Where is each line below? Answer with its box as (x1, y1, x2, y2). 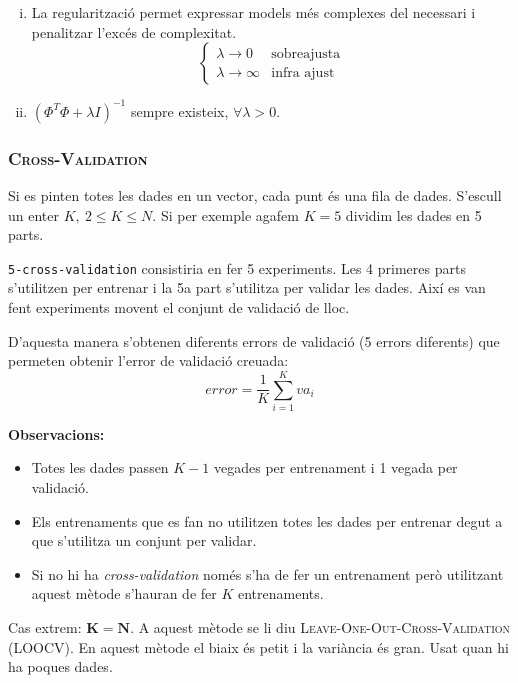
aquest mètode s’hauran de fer (31, 583, 217, 604)
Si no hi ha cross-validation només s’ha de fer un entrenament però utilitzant (31, 563, 504, 584)
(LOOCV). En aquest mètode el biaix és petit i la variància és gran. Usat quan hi (8, 636, 509, 657)
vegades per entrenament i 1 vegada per (213, 457, 458, 478)
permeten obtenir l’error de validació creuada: (8, 350, 289, 371)
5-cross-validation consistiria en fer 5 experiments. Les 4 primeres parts (8, 257, 466, 278)
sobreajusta (271, 46, 341, 61)
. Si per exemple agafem (152, 204, 299, 225)
